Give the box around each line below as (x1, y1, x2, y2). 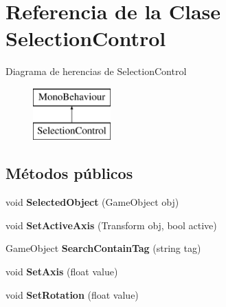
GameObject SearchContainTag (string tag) (5, 241, 201, 255)
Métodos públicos (5, 162, 133, 184)
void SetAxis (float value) (5, 264, 118, 279)
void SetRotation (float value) (5, 287, 139, 301)
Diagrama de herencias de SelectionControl (5, 64, 187, 78)
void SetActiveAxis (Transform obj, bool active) (5, 218, 217, 232)
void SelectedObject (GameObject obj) (5, 195, 179, 209)
